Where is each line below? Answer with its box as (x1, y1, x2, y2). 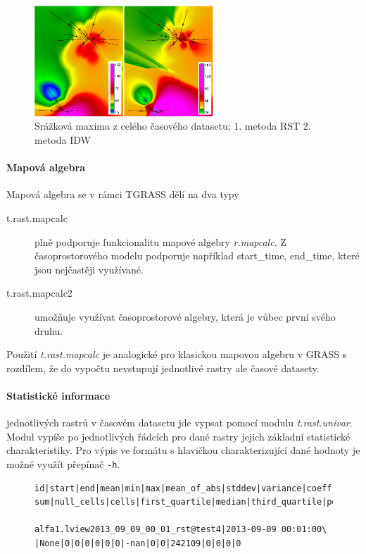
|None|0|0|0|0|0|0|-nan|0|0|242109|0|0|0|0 (34, 538, 241, 548)
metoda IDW (34, 132, 91, 147)
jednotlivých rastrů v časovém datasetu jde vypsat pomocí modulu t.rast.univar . (6, 415, 353, 430)
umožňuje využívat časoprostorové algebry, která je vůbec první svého (34, 309, 336, 324)
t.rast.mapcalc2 (6, 285, 72, 300)
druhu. (34, 323, 63, 338)
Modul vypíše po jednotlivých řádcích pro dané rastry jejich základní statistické (6, 429, 351, 443)
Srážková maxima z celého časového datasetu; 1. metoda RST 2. (34, 118, 311, 133)
